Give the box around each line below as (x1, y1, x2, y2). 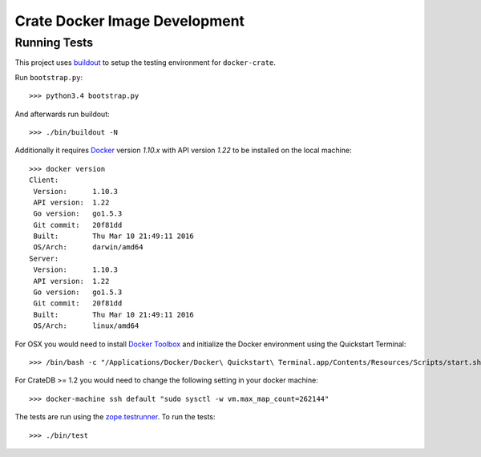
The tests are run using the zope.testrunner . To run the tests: (14, 412, 216, 422)
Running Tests (14, 35, 94, 50)
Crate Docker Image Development (14, 12, 245, 30)
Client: (29, 176, 59, 184)
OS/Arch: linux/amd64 (33, 322, 139, 330)
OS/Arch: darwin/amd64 (33, 243, 143, 252)
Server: (29, 253, 59, 263)
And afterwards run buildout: (14, 109, 110, 119)
